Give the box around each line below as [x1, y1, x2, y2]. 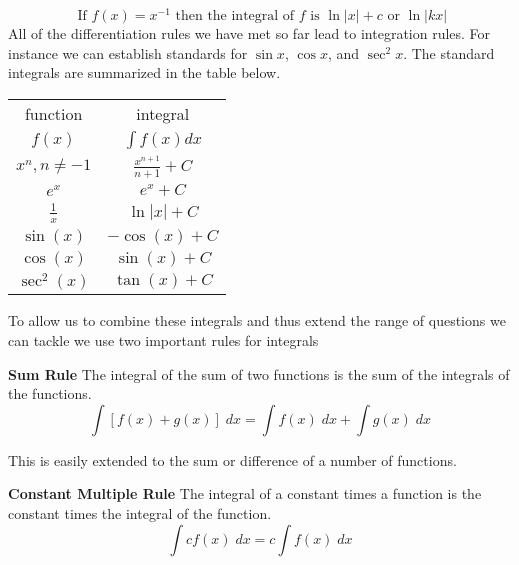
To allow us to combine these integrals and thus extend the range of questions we [8, 310, 506, 331]
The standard [411, 42, 495, 63]
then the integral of [175, 9, 295, 24]
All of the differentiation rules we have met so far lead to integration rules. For [8, 23, 491, 44]
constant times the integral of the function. [8, 502, 272, 523]
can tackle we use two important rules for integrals [8, 329, 319, 350]
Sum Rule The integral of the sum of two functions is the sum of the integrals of [8, 363, 510, 384]
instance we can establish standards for [8, 42, 248, 63]
